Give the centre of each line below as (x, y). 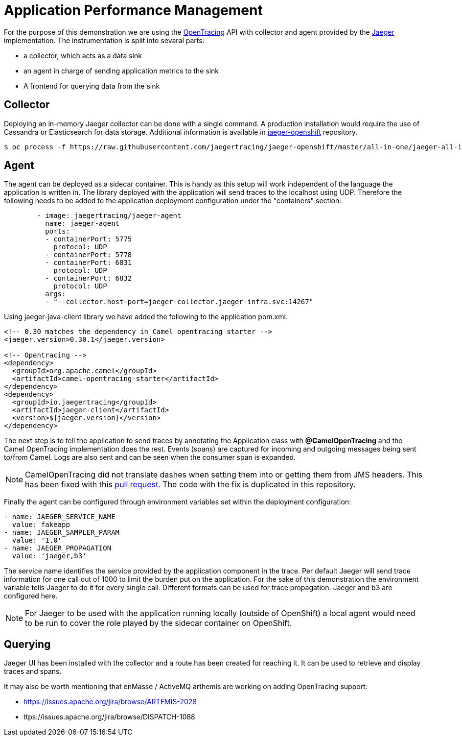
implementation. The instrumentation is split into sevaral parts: (104, 40)
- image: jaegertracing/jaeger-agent (109, 216)
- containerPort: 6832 (89, 278)
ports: (58, 231)
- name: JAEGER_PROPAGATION (58, 548)
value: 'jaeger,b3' (49, 556)
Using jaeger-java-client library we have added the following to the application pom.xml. (146, 317)
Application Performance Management (133, 10)
